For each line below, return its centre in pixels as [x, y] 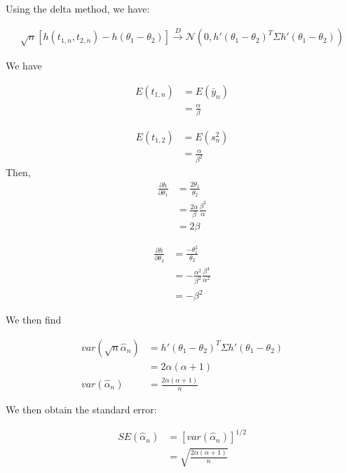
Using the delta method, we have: [78, 8]
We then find [34, 320]
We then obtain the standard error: [81, 409]
